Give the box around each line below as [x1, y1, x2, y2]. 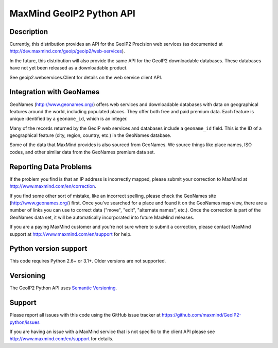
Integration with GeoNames [9, 88, 100, 96]
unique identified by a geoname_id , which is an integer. [9, 116, 128, 122]
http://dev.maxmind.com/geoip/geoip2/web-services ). [9, 48, 126, 54]
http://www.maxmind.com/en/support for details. [9, 336, 114, 342]
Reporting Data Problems [9, 162, 92, 171]
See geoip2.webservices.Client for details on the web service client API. [9, 74, 162, 80]
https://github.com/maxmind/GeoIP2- [161, 312, 241, 318]
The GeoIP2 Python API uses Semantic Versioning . [9, 285, 117, 291]
